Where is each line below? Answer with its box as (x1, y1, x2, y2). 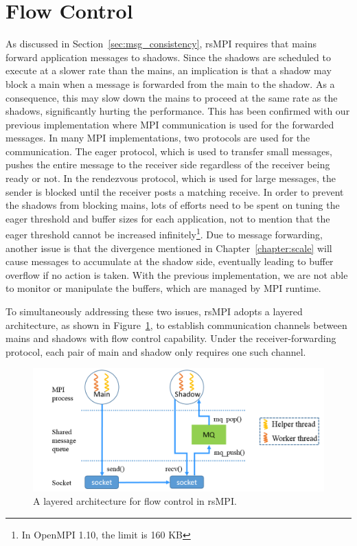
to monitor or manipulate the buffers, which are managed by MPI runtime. (5, 281, 321, 295)
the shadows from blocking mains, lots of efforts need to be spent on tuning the (5, 198, 340, 212)
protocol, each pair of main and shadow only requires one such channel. (5, 344, 306, 359)
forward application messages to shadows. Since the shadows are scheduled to (5, 49, 331, 64)
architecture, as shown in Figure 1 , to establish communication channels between (5, 317, 347, 332)
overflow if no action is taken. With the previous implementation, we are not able (5, 267, 348, 282)
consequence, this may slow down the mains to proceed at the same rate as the (5, 90, 338, 104)
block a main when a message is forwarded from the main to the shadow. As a (5, 76, 335, 91)
